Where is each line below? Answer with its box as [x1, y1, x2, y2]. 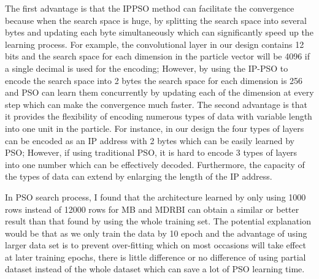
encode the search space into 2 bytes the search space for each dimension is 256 [5, 74, 303, 86]
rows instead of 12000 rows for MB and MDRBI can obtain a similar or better [5, 202, 299, 215]
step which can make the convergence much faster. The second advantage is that [5, 97, 308, 110]
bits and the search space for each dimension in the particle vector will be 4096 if [5, 50, 310, 63]
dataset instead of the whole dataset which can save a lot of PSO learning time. [5, 262, 305, 275]
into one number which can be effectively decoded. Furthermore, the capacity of [5, 158, 305, 170]
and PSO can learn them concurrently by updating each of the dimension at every [5, 86, 314, 99]
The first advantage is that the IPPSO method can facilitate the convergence [5, 2, 294, 14]
